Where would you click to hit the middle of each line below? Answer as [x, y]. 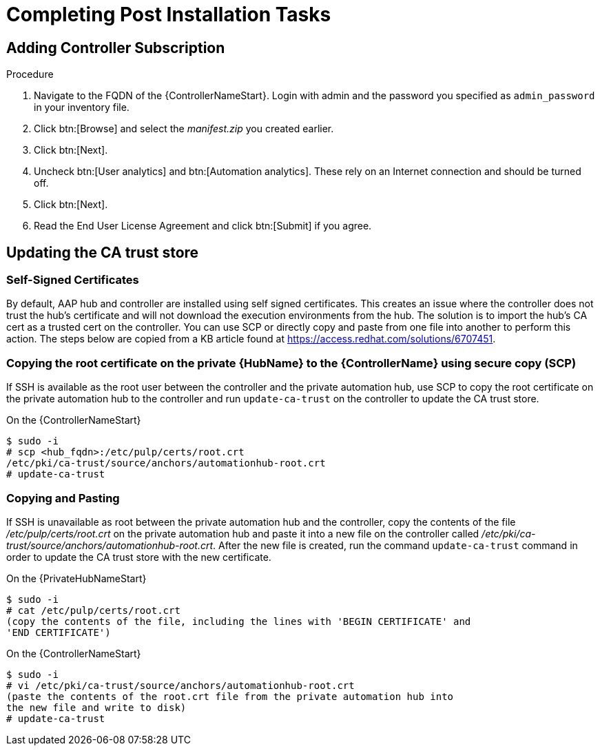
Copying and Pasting [63, 498]
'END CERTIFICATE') [59, 632]
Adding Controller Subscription [116, 48]
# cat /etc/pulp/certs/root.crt [93, 610]
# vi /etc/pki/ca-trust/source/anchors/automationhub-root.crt [180, 685]
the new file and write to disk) [96, 707]
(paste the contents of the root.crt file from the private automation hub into [230, 696]
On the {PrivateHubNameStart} [76, 578]
